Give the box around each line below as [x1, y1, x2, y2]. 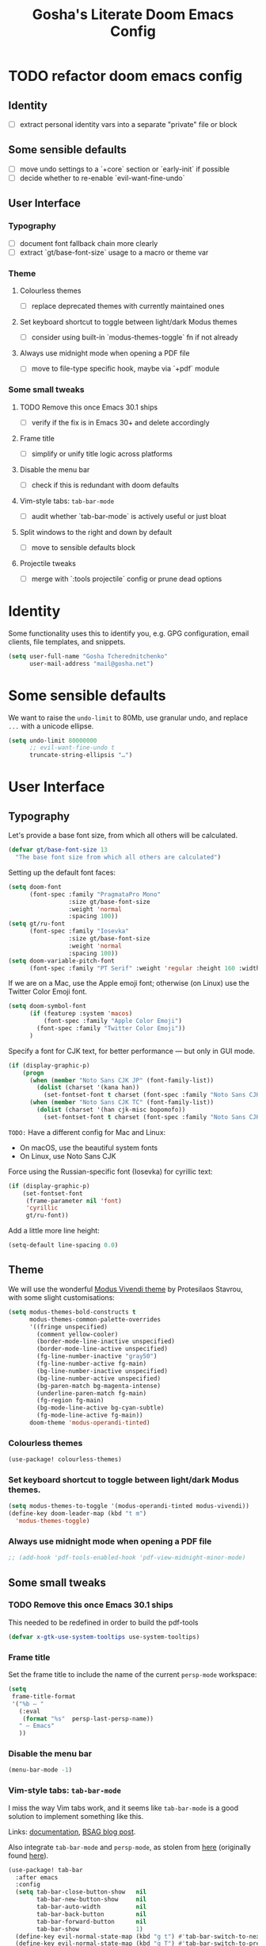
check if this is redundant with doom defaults [31, 480, 180, 490]
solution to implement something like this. [8, 1811, 144, 1821]
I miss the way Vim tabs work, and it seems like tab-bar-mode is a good [8, 1803, 239, 1813]
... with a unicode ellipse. [8, 721, 94, 731]
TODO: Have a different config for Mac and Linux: [8, 1127, 166, 1136]
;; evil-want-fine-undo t [28, 744, 115, 752]
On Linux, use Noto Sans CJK [19, 1151, 116, 1160]
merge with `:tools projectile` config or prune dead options [31, 574, 222, 583]
